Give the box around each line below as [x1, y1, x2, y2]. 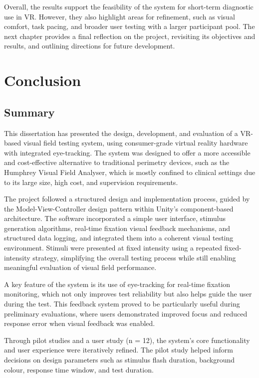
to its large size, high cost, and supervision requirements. [4, 176, 178, 187]
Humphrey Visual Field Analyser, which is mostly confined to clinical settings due [4, 166, 256, 177]
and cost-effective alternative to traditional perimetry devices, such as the [4, 157, 230, 167]
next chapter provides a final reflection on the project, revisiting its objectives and [4, 30, 256, 41]
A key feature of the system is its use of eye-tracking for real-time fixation [4, 278, 231, 289]
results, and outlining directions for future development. [4, 40, 175, 51]
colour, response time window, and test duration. [4, 364, 154, 374]
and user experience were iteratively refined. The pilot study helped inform [4, 344, 233, 355]
